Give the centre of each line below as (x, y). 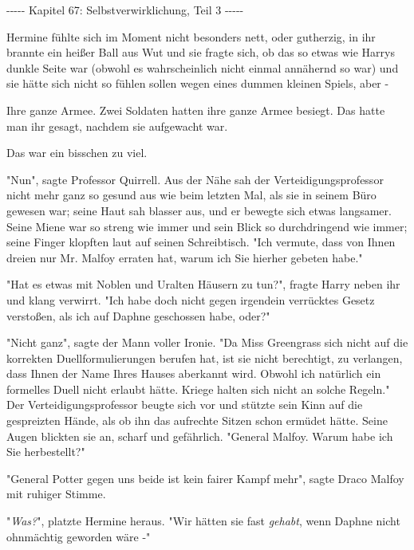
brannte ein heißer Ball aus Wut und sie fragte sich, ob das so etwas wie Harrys (201, 52)
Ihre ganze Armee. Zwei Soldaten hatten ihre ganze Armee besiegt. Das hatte (196, 110)
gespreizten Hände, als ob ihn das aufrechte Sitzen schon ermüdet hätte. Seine (197, 420)
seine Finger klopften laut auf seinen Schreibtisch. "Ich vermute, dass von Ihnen (201, 242)
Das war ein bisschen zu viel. (77, 153)
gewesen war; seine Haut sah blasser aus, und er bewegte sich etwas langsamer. (199, 210)
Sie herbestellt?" (46, 452)
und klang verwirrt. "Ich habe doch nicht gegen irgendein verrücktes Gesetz (191, 299)
